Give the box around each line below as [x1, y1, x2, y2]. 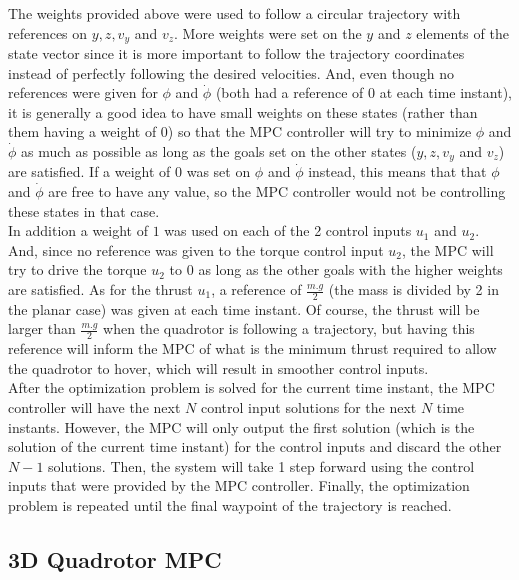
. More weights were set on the [174, 22, 362, 43]
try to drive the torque [8, 259, 147, 280]
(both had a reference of [215, 82, 364, 103]
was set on [186, 161, 251, 182]
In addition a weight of [8, 220, 149, 241]
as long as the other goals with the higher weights [198, 259, 503, 280]
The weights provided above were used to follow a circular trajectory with [8, 3, 461, 23]
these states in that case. [8, 200, 160, 221]
